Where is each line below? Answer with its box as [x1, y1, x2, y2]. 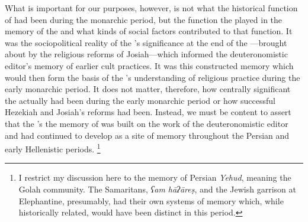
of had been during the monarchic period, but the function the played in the [5, 13, 283, 25]
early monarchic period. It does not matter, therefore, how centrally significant [5, 83, 291, 95]
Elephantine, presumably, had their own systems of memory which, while [18, 194, 284, 207]
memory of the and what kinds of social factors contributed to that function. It [5, 25, 293, 37]
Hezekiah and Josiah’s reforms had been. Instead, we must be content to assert [5, 106, 291, 118]
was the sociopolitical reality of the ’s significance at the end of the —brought [5, 36, 287, 48]
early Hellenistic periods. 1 [5, 141, 101, 155]
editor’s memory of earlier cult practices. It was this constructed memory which [5, 59, 294, 71]
